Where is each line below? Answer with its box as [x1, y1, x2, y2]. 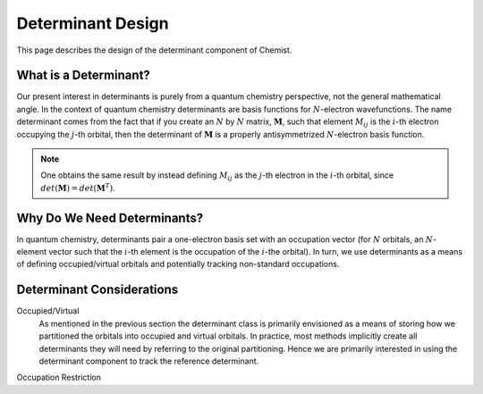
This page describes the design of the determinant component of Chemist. [16, 45, 292, 55]
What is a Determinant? [16, 68, 151, 83]
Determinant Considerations [16, 282, 179, 298]
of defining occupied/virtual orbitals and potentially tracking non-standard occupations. [16, 259, 340, 270]
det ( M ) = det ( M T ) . [40, 181, 115, 193]
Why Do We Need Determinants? [16, 210, 204, 225]
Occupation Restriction [16, 372, 102, 383]
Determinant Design [16, 13, 169, 33]
